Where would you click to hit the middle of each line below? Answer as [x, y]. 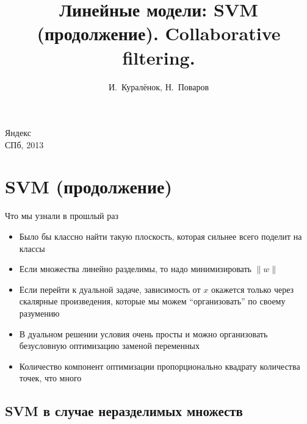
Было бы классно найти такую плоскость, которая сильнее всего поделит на [161, 236]
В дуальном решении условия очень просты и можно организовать [143, 333]
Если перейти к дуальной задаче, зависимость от [110, 289]
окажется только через [252, 289]
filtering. [159, 57]
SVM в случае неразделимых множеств [124, 411]
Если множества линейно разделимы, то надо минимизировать [135, 269]
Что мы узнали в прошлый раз [62, 216]
